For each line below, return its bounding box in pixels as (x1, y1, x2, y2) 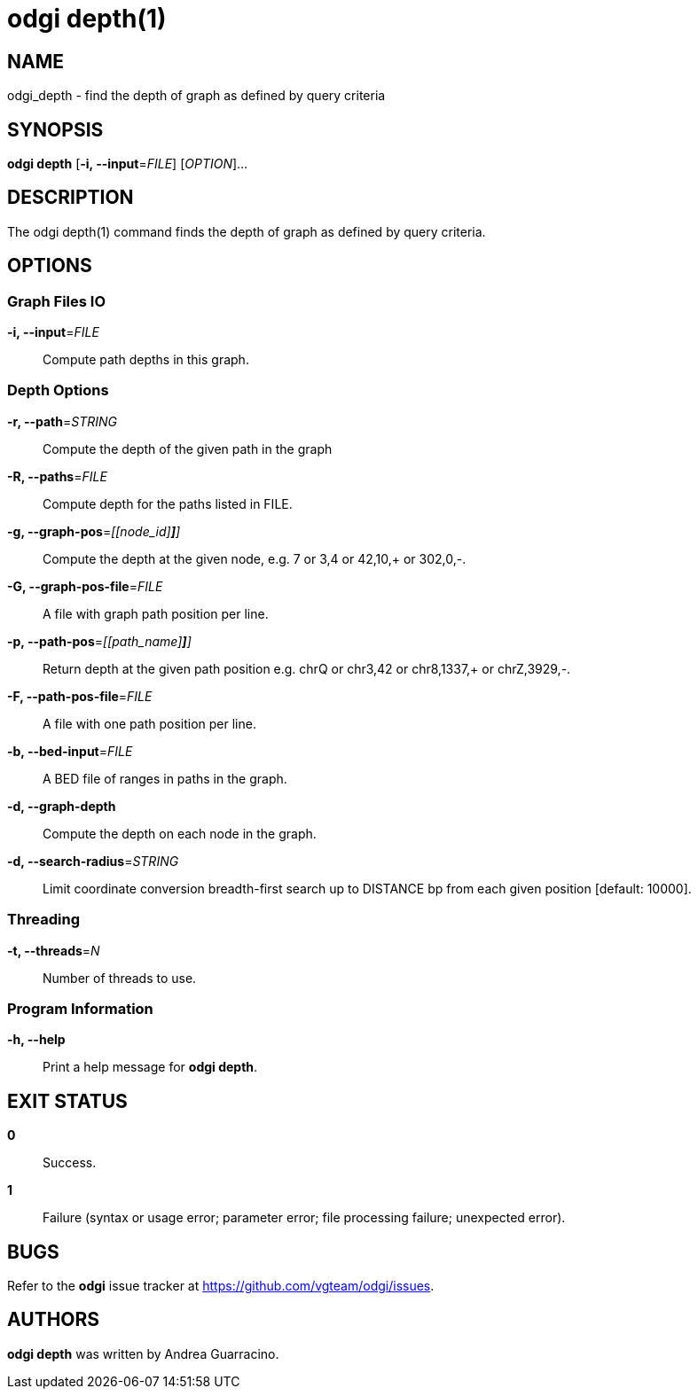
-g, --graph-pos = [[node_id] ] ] (7, 523, 181, 539)
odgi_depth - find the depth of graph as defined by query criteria (7, 88, 386, 104)
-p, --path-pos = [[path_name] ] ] (7, 633, 192, 649)
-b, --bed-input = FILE (7, 743, 133, 759)
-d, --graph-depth (7, 798, 116, 814)
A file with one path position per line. (43, 715, 256, 731)
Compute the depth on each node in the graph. (43, 825, 317, 841)
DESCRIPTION (7, 186, 134, 209)
